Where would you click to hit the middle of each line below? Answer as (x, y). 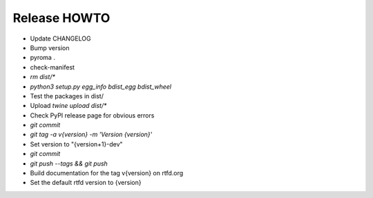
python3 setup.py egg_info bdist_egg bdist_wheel (101, 87)
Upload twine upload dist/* (68, 106)
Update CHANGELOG (60, 38)
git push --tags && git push (69, 163)
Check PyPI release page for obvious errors (92, 115)
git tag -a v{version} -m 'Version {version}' (91, 135)
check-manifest (52, 67)
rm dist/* (42, 77)
